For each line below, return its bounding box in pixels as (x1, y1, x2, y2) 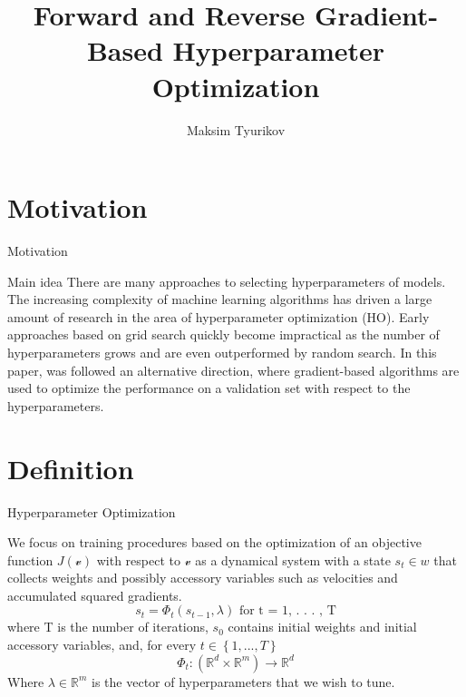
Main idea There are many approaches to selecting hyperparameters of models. (7, 271, 446, 290)
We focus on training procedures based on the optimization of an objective (7, 533, 422, 552)
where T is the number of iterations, (7, 617, 209, 636)
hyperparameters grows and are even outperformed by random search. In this (7, 343, 437, 361)
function (7, 550, 53, 569)
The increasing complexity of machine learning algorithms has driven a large (7, 290, 432, 309)
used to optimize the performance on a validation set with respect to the (7, 378, 411, 398)
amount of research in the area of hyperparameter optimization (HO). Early (7, 307, 430, 326)
